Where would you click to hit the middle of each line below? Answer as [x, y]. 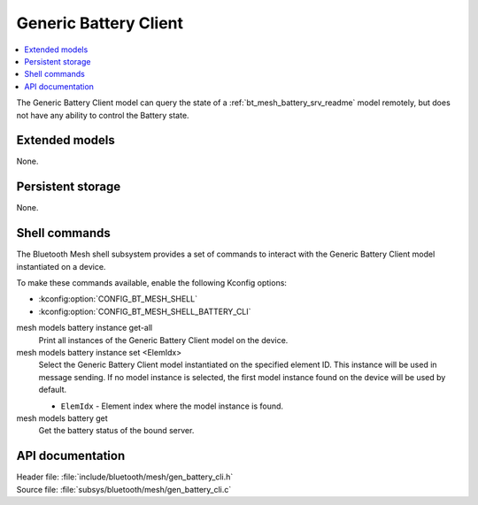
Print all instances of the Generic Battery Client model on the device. [163, 340]
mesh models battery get [62, 418]
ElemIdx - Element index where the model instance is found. [172, 406]
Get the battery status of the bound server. [116, 431]
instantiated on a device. [61, 266]
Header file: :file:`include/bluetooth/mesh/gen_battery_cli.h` [125, 477]
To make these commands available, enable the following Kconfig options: [152, 283]
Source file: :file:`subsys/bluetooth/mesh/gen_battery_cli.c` [124, 489]
